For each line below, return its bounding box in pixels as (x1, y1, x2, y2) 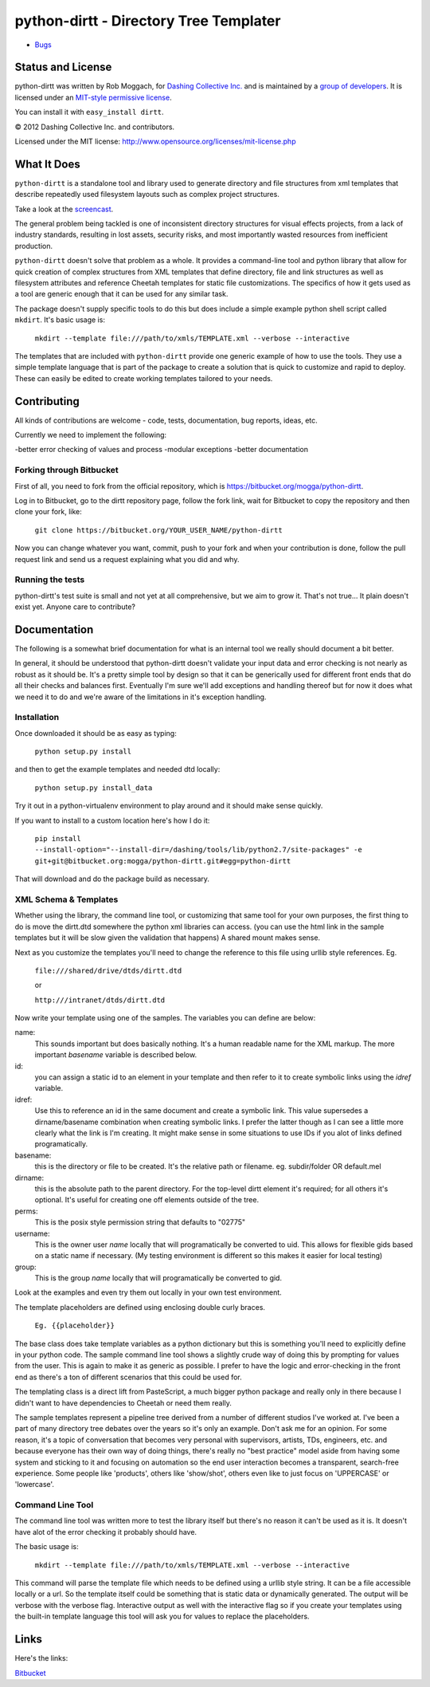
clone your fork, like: (14, 507, 83, 517)
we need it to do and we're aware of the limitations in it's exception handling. (14, 692, 267, 702)
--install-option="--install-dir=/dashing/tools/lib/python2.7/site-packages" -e (34, 845, 362, 855)
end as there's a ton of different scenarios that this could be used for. (14, 1372, 242, 1382)
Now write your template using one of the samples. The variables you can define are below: (14, 1013, 316, 1023)
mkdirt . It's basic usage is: (14, 315, 105, 324)
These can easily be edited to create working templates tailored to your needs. (14, 373, 273, 383)
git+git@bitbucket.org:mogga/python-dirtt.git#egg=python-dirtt (34, 856, 291, 865)
